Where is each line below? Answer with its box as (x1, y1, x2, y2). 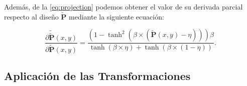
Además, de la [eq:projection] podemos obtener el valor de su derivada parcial (4, 1, 243, 11)
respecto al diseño (4, 11, 59, 21)
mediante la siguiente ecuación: (69, 11, 164, 21)
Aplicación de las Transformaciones (4, 67, 191, 83)
